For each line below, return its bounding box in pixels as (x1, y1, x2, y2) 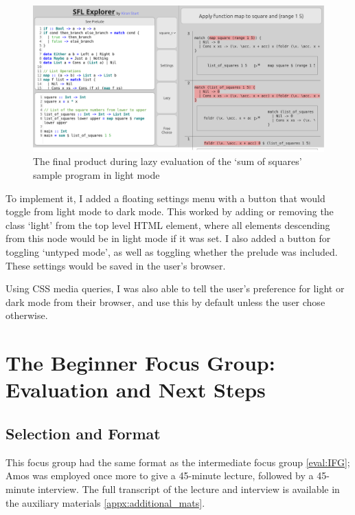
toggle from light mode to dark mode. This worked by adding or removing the (5, 204, 334, 219)
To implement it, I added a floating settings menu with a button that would (5, 190, 325, 205)
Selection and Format (5, 422, 161, 443)
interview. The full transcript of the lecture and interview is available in (38, 481, 340, 496)
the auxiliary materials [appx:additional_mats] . (5, 495, 205, 509)
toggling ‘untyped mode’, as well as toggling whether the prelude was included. (5, 244, 338, 259)
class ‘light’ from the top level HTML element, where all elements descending (5, 217, 330, 232)
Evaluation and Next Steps (5, 375, 266, 404)
